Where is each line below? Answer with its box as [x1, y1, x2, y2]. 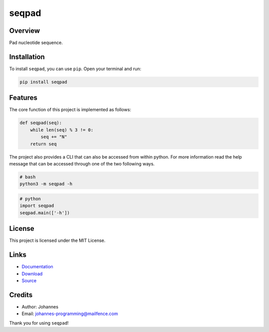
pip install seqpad [19, 79, 67, 85]
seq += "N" [40, 134, 67, 140]
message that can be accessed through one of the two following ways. [9, 161, 155, 166]
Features [9, 94, 37, 102]
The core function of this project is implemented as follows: [9, 107, 132, 113]
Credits [9, 291, 33, 299]
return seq [30, 141, 57, 147]
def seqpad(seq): [19, 120, 62, 126]
